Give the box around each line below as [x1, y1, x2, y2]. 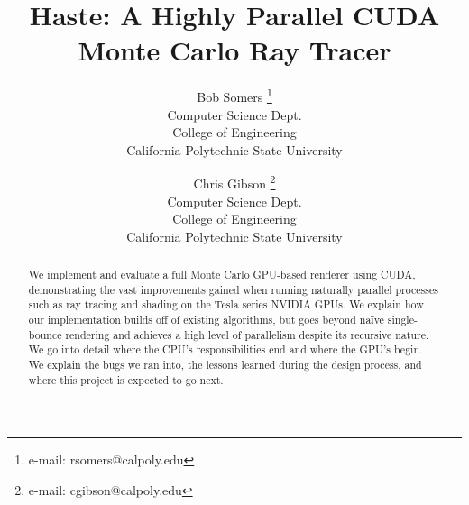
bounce [28, 326, 62, 342]
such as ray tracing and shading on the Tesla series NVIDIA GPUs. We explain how [28, 297, 424, 312]
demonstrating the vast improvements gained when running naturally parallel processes [28, 281, 438, 297]
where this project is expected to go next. [28, 372, 224, 387]
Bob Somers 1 [197, 85, 272, 106]
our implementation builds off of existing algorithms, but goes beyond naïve [28, 312, 384, 327]
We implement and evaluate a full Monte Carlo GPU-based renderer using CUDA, [28, 267, 416, 282]
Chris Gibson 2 [193, 171, 276, 192]
